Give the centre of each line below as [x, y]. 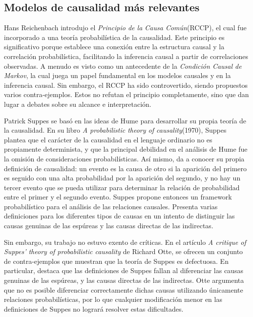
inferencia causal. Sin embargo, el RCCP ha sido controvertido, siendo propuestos [126, 85]
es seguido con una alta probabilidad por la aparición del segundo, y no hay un [122, 178]
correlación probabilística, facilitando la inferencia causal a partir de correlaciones [126, 56]
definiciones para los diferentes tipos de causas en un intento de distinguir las [119, 216]
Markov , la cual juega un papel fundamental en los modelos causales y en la [117, 75]
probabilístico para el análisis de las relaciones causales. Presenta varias [111, 206]
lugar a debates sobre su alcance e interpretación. [78, 104]
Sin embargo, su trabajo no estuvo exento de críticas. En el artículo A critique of [125, 242]
